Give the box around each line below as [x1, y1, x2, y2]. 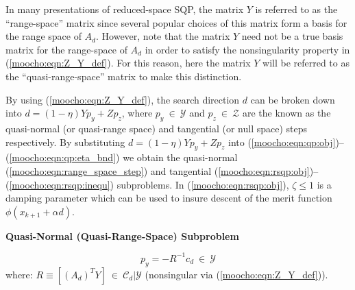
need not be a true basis [241, 29, 343, 43]
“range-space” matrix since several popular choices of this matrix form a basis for [5, 15, 347, 29]
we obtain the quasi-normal [123, 150, 238, 165]
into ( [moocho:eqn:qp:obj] [228, 134, 336, 149]
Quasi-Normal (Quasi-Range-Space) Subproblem [5, 228, 239, 243]
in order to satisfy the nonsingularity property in [145, 42, 350, 56]
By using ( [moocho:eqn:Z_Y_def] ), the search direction [5, 92, 240, 106]
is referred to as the [255, 2, 338, 16]
